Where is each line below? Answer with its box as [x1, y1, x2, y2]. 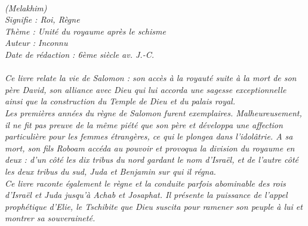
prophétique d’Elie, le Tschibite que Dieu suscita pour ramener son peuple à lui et [5, 200, 303, 212]
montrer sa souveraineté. [5, 212, 96, 224]
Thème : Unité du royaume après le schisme [5, 24, 166, 37]
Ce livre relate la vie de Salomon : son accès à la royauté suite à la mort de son [5, 72, 297, 84]
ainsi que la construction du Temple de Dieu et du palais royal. [5, 95, 235, 107]
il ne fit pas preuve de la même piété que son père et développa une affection [5, 118, 283, 131]
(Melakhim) [5, 1, 47, 14]
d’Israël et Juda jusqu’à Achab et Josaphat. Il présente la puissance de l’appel [5, 188, 288, 201]
